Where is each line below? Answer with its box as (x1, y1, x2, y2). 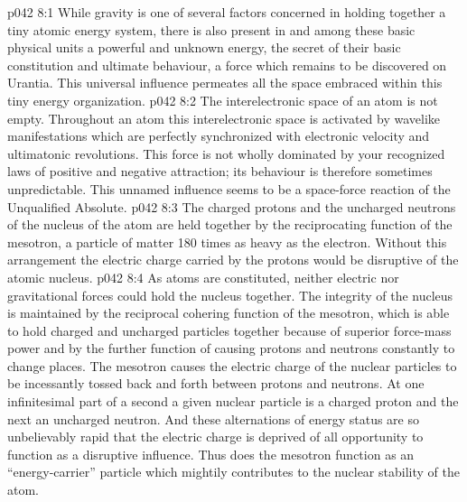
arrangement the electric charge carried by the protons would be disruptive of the (7, 250, 459, 269)
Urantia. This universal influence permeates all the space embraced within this (7, 73, 443, 92)
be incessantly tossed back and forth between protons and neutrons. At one (7, 374, 425, 393)
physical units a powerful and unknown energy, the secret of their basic (7, 38, 401, 57)
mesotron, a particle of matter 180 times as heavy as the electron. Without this (7, 232, 447, 251)
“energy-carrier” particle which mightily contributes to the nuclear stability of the (7, 462, 460, 481)
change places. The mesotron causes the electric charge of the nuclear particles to (7, 356, 457, 375)
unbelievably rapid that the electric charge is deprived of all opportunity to (7, 427, 424, 446)
